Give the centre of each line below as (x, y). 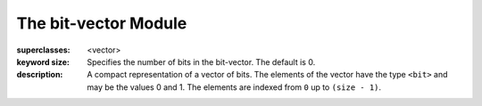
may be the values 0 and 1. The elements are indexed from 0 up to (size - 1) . (234, 87)
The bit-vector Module (102, 23)
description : (40, 75)
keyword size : (43, 61)
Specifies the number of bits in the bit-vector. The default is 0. (201, 61)
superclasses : (43, 50)
